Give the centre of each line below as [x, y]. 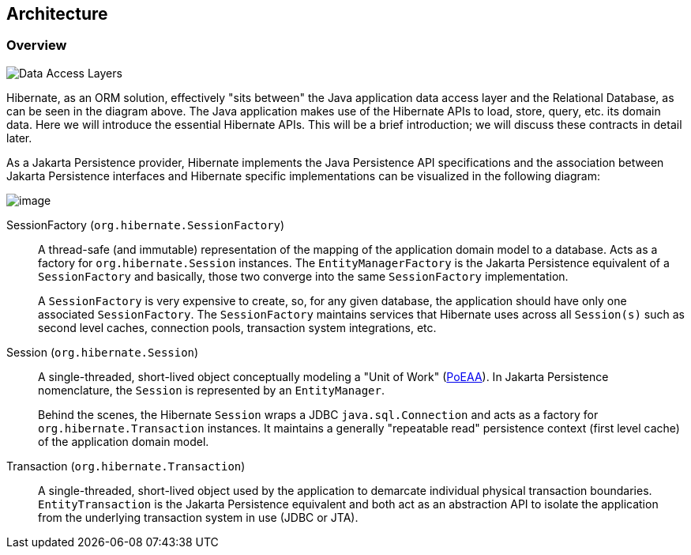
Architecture [57, 14]
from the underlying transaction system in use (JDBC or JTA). [198, 517]
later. [19, 138]
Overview [37, 45]
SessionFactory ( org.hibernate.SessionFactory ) [146, 225]
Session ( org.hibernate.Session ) [103, 352]
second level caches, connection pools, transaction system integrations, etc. [237, 327]
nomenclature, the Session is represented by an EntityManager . [211, 390]
